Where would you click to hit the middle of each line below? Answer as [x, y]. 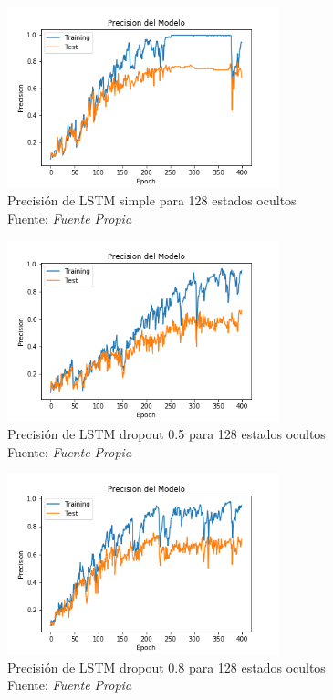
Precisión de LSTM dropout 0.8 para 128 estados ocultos [166, 667]
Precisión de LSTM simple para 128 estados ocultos [152, 200]
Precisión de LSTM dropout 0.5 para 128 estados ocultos [166, 434]
